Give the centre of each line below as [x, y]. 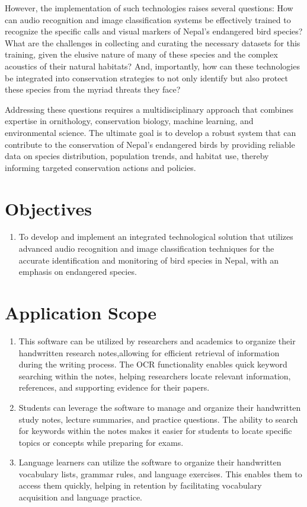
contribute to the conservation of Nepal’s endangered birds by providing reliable [150, 144]
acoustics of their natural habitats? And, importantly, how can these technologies [152, 66]
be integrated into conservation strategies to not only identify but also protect [147, 77]
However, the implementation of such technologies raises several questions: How [149, 8]
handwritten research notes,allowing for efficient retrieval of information [149, 352]
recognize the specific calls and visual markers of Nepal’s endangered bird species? [154, 31]
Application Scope [81, 312]
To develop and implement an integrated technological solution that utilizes [156, 237]
